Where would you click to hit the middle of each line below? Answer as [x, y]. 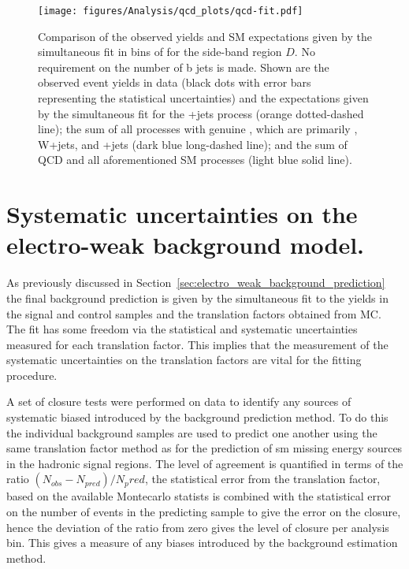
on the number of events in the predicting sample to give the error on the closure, [204, 512]
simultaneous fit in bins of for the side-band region [160, 52]
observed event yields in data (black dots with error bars [175, 82]
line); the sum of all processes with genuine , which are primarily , [198, 129]
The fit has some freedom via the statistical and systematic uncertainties [182, 329]
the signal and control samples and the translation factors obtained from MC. [194, 313]
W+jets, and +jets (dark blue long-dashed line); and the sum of [193, 144]
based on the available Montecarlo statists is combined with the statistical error [199, 496]
